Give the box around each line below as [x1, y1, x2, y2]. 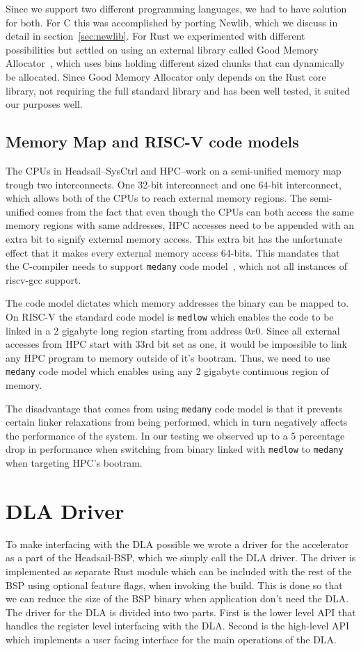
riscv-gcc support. [6, 272, 81, 287]
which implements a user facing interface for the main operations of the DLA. [6, 632, 337, 647]
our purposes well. [6, 97, 83, 111]
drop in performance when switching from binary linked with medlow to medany [6, 442, 344, 456]
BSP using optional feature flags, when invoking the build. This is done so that [6, 577, 343, 592]
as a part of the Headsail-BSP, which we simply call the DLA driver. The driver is [6, 550, 356, 565]
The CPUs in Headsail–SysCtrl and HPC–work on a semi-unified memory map [6, 163, 342, 177]
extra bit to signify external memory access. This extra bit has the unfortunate [6, 231, 342, 246]
